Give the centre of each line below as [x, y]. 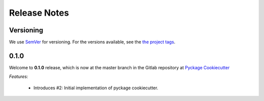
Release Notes [39, 13]
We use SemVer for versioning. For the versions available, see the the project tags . [92, 42]
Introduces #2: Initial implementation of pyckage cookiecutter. [96, 88]
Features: [19, 76]
